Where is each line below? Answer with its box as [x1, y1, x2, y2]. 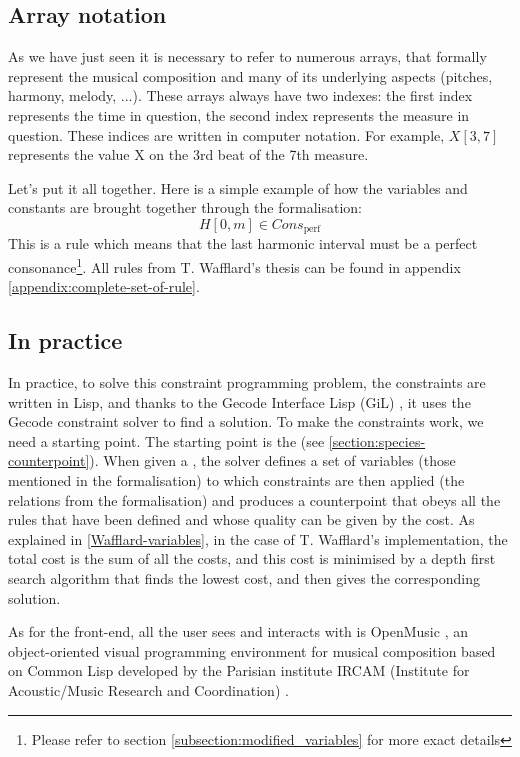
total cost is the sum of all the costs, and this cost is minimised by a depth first [8, 548, 496, 569]
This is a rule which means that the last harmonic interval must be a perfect [8, 233, 478, 254]
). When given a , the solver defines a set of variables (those [89, 450, 456, 471]
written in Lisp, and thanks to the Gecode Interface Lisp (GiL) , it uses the [8, 391, 471, 412]
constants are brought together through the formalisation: [8, 197, 362, 218]
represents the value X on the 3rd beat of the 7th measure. [8, 144, 369, 165]
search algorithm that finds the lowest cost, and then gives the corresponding [8, 567, 480, 588]
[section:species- [328, 430, 426, 451]
